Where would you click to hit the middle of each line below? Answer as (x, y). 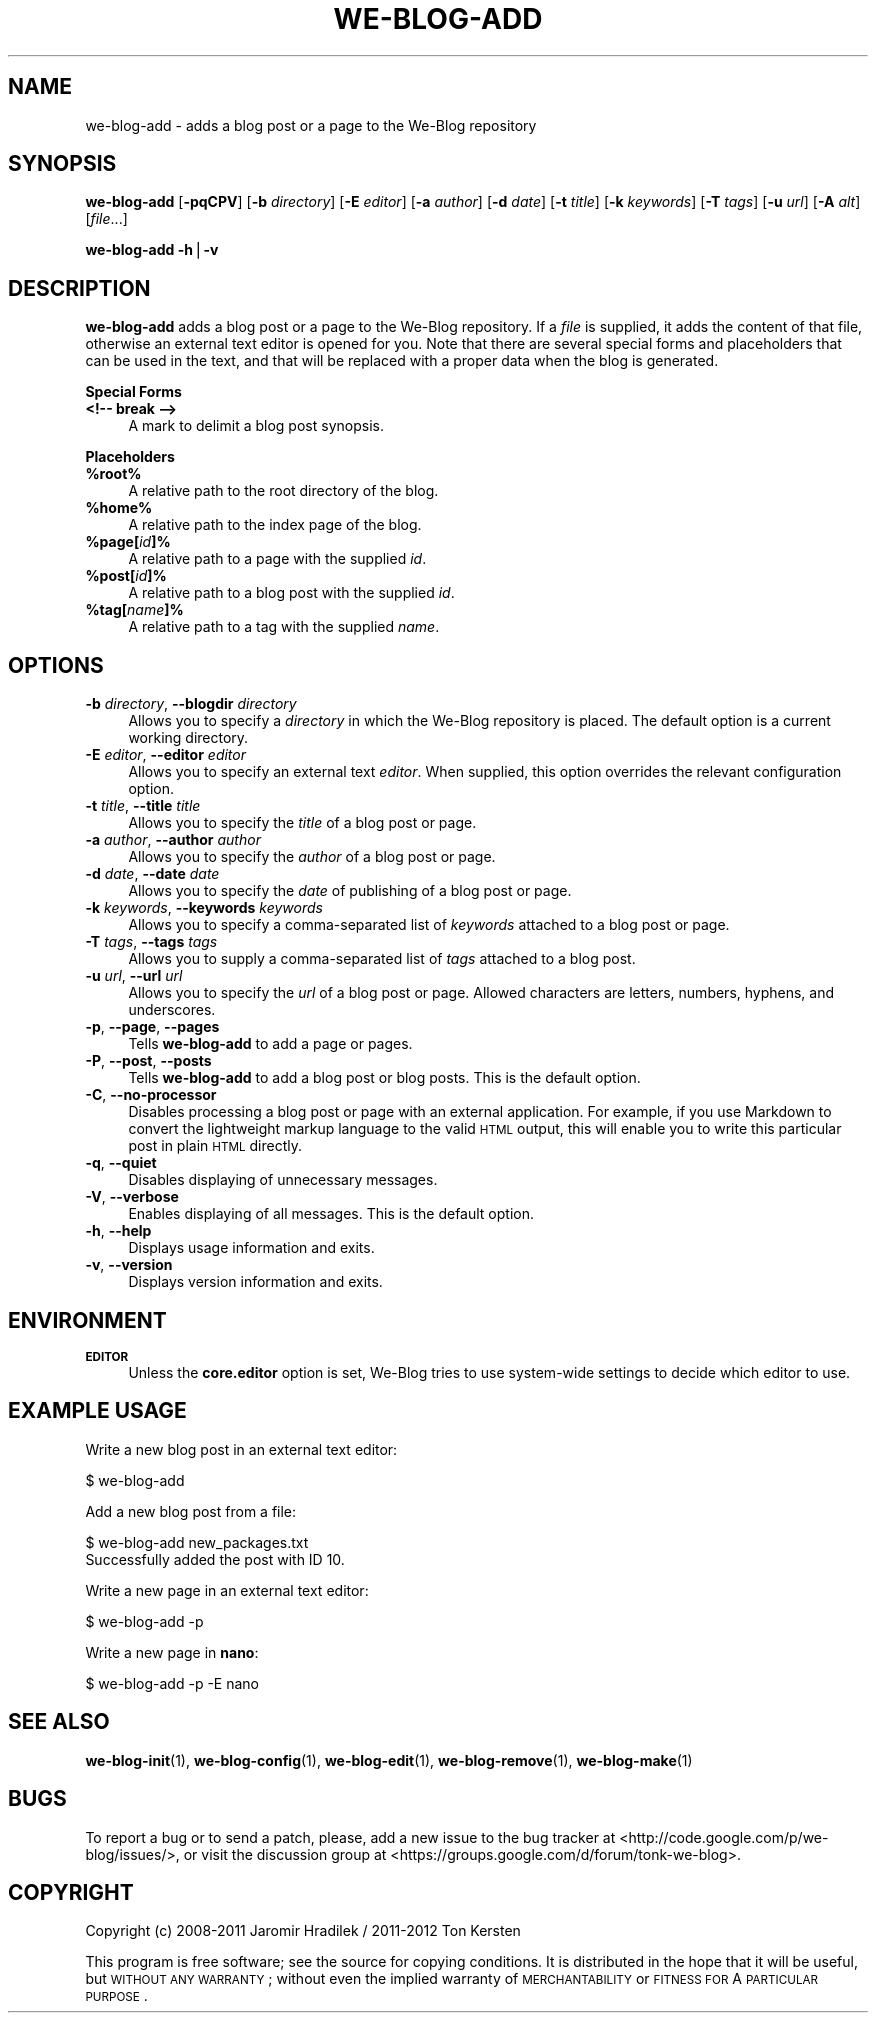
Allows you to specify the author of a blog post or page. (312, 857)
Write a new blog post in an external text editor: (241, 1449)
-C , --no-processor (151, 1095)
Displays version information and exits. (255, 1282)
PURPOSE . (116, 1996)
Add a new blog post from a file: (191, 1511)
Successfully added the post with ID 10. (215, 1559)
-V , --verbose (132, 1197)
